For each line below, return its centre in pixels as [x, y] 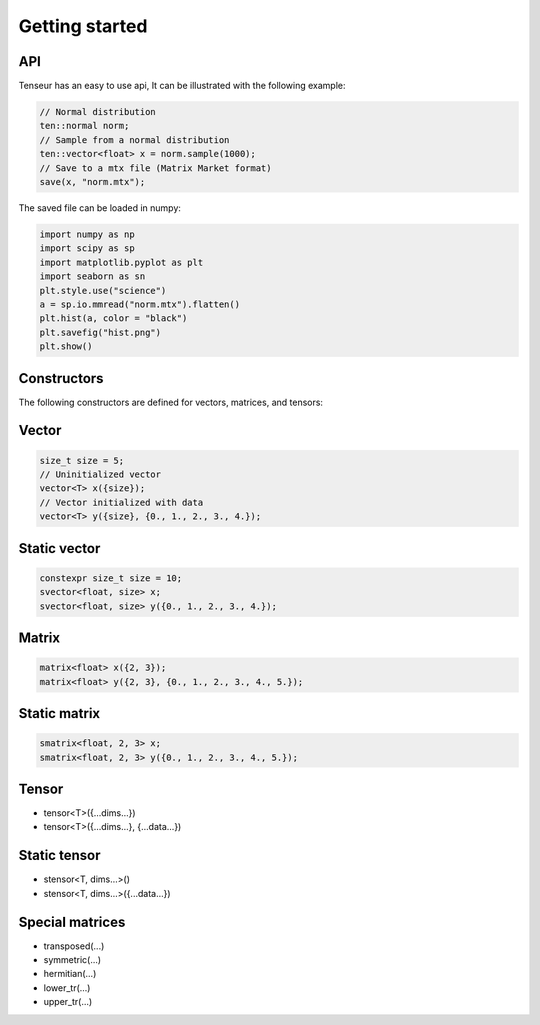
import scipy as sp [87, 248]
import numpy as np [87, 234]
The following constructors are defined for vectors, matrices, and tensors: [171, 402]
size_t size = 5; [82, 460]
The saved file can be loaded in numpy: [100, 207]
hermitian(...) [70, 974]
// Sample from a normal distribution [134, 139]
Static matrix [59, 713]
